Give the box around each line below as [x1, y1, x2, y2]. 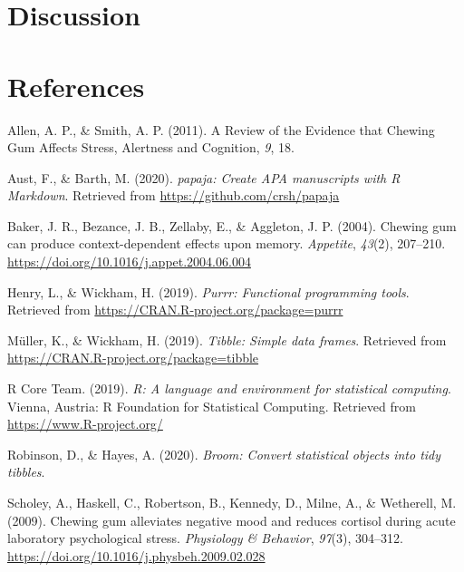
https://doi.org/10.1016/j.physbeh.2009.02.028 [7, 546, 266, 565]
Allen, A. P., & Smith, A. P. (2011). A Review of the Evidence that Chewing [7, 120, 435, 139]
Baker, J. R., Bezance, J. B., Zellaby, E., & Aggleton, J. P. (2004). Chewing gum [7, 216, 457, 235]
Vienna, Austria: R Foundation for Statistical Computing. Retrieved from [7, 396, 416, 415]
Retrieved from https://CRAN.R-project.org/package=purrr [7, 300, 343, 319]
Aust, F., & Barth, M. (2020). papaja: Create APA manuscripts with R [7, 168, 401, 187]
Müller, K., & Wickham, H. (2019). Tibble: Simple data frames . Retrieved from [7, 330, 447, 349]
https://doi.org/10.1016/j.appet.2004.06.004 [7, 252, 251, 271]
